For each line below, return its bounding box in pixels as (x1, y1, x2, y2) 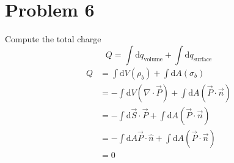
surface (193, 56, 212, 63)
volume (144, 56, 163, 63)
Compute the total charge (5, 32, 101, 45)
